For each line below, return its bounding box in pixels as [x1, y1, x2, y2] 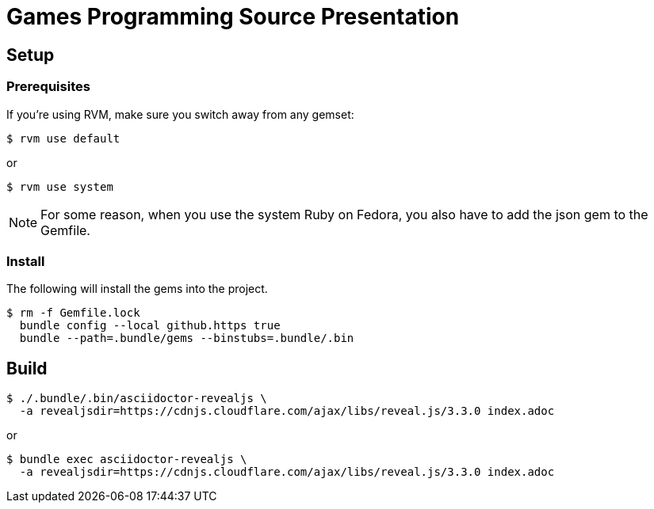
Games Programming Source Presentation [6, 3, 460, 30]
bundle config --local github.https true [19, 319, 281, 332]
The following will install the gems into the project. [6, 282, 268, 296]
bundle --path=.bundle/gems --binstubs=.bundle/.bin [19, 332, 354, 345]
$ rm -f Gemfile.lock [6, 306, 140, 320]
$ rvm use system [6, 180, 113, 193]
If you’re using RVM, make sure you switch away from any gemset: [6, 107, 354, 121]
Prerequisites [6, 78, 90, 95]
